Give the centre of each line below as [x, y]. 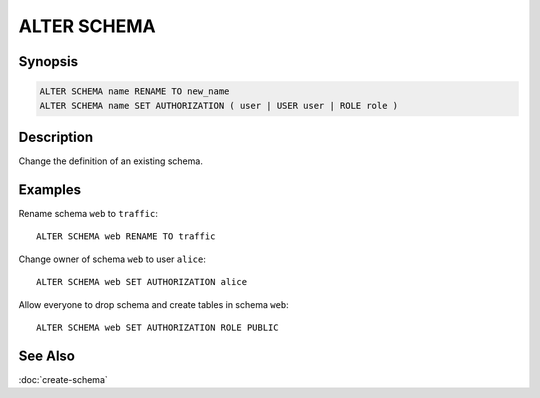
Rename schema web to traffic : [88, 213]
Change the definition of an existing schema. [111, 161]
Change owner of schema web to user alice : [112, 259]
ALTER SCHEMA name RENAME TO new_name [134, 91]
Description [56, 136]
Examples [50, 189]
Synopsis [48, 61]
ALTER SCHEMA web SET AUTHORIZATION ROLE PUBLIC [157, 327]
